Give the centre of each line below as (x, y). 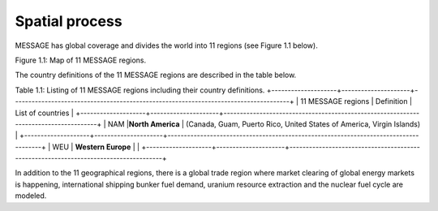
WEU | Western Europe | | (96, 147)
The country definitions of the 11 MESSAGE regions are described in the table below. (156, 75)
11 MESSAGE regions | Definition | (356, 101)
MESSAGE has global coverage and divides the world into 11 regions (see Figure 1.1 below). (166, 45)
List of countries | (45, 113)
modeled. (31, 196)
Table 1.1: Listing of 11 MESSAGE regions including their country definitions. (140, 90)
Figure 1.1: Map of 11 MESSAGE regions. (80, 60)
